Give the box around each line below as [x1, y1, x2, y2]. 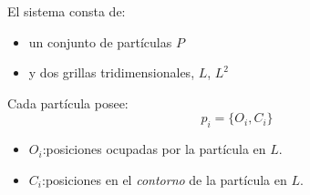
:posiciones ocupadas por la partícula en [42, 139, 266, 159]
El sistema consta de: [7, 2, 126, 20]
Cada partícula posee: [7, 93, 129, 112]
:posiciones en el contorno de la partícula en [41, 169, 287, 189]
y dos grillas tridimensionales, [28, 63, 195, 82]
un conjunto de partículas [28, 32, 172, 51]
